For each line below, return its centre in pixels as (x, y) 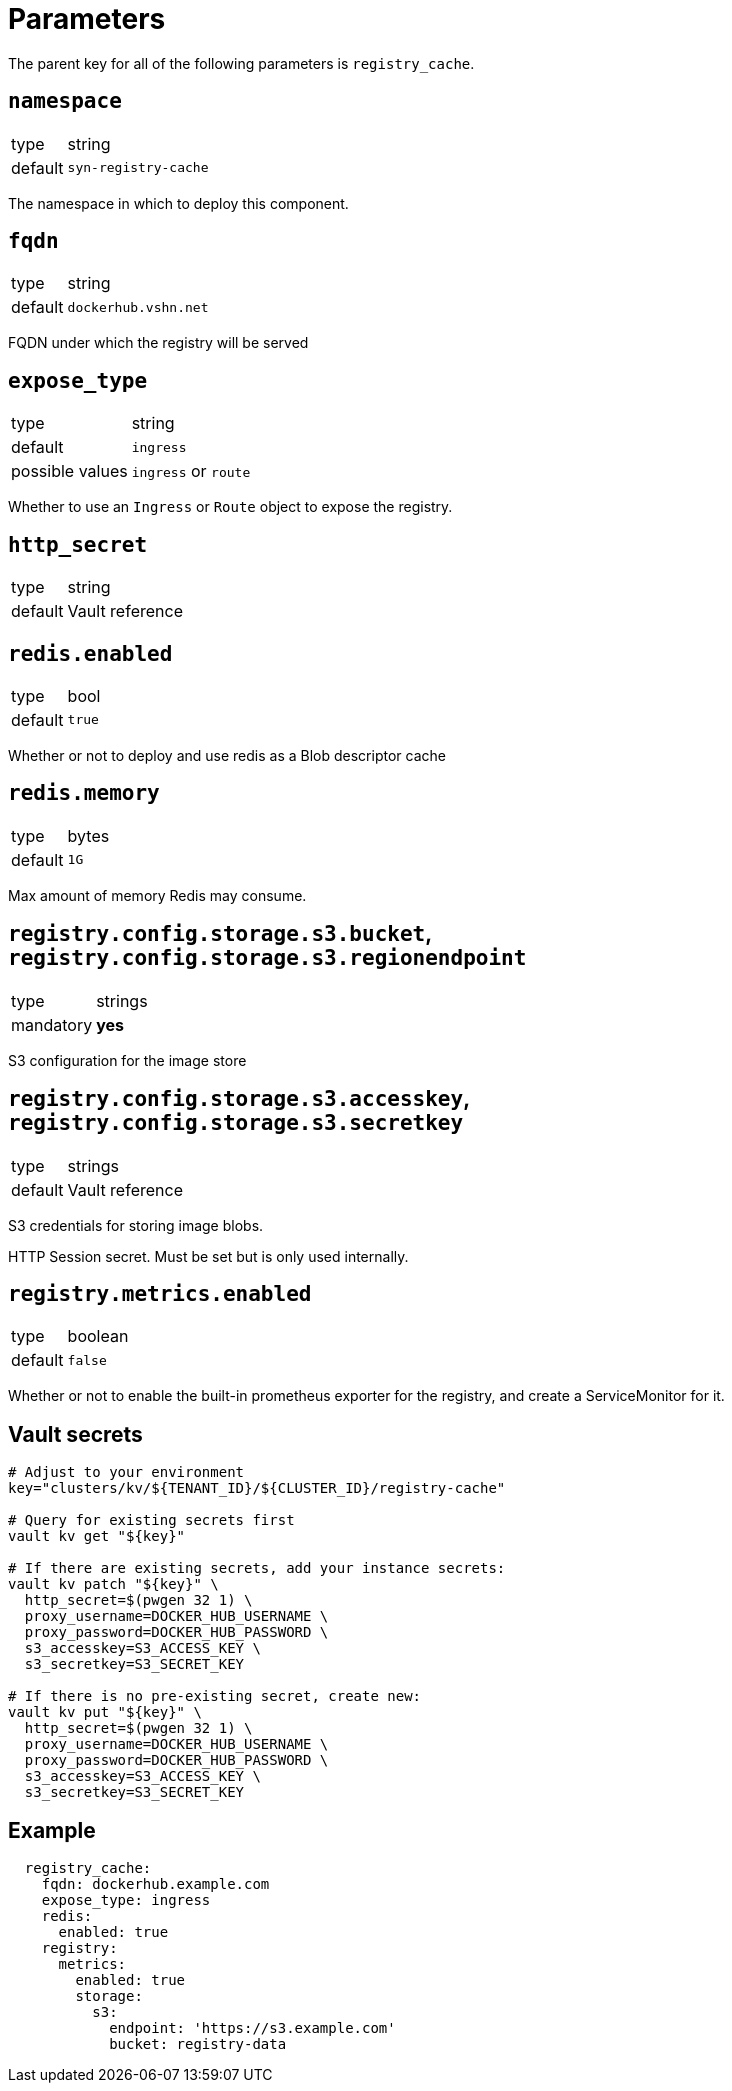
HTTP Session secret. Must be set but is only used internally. (208, 1256)
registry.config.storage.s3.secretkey (236, 1123)
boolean (98, 1336)
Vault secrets (75, 1434)
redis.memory (84, 793)
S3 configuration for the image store (127, 1060)
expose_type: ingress (126, 1900)
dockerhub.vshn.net (138, 307)
